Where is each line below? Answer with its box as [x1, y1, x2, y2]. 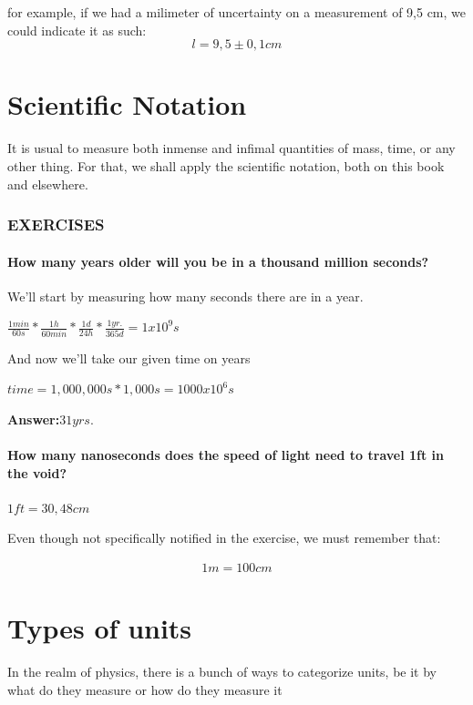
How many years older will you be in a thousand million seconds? [7, 251, 429, 271]
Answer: [7, 409, 60, 428]
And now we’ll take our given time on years [7, 348, 251, 367]
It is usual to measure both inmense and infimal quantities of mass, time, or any [7, 138, 456, 158]
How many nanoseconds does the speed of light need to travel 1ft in [7, 445, 445, 465]
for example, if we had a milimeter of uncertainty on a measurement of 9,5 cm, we [7, 3, 467, 21]
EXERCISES [7, 213, 105, 236]
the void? [7, 463, 67, 482]
